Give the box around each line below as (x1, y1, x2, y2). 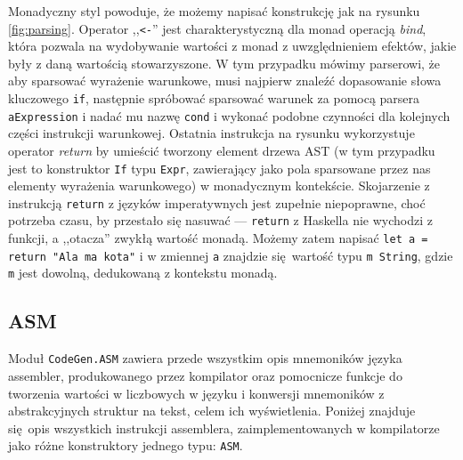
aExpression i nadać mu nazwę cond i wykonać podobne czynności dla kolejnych (8, 106, 451, 125)
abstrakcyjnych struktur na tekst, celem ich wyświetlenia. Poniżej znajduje (8, 401, 416, 420)
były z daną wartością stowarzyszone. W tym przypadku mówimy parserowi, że (8, 53, 441, 72)
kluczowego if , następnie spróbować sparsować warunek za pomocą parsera (8, 89, 420, 108)
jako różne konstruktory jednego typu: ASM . (8, 436, 243, 455)
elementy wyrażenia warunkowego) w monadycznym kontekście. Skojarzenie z (8, 176, 430, 195)
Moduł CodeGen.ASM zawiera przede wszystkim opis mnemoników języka (8, 349, 402, 367)
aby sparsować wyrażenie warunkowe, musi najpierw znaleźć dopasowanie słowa (8, 71, 442, 90)
